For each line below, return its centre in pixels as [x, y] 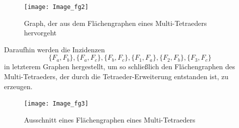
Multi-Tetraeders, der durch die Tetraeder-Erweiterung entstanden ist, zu [116, 76]
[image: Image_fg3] [56, 104]
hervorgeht [40, 33]
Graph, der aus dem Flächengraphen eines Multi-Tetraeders [115, 23]
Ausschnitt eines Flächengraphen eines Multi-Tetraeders [110, 119]
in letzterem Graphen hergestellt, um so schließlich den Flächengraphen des [119, 66]
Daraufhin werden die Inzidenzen [54, 49]
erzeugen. [18, 86]
